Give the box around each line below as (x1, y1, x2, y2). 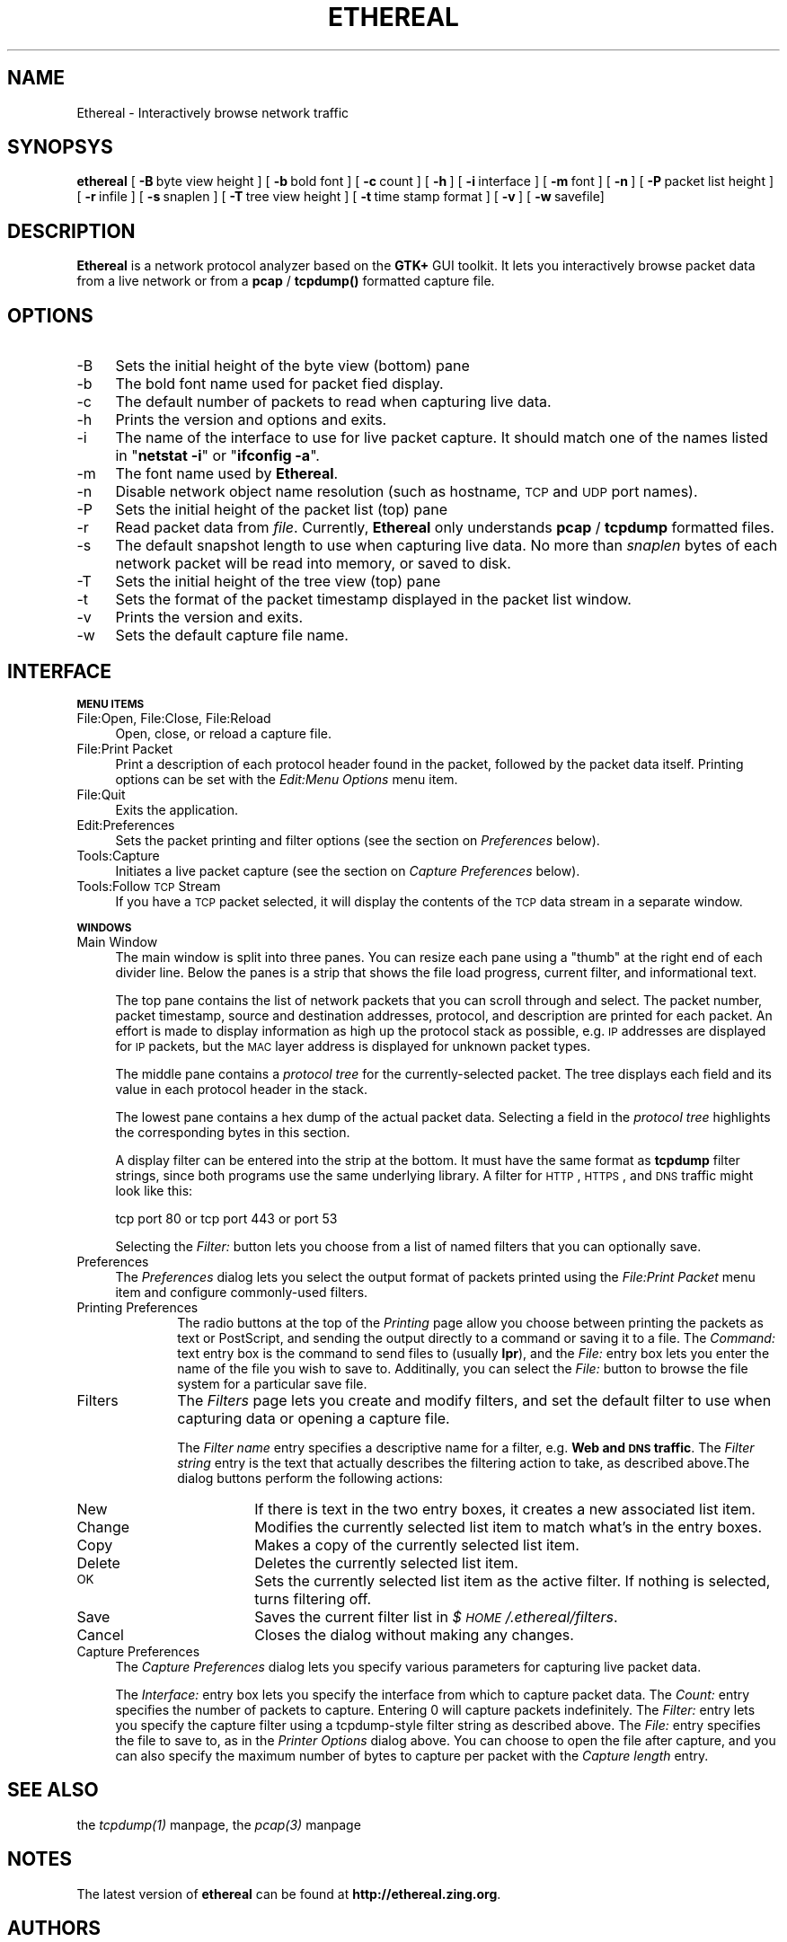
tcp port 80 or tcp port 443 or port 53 (115, 1210, 338, 1226)
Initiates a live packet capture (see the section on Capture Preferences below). (115, 862, 580, 878)
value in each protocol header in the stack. (115, 1081, 367, 1097)
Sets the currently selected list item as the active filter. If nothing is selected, (254, 1571, 771, 1590)
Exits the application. (115, 801, 239, 817)
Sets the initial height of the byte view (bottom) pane (115, 357, 470, 375)
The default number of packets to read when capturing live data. (115, 393, 552, 411)
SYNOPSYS (7, 136, 113, 159)
